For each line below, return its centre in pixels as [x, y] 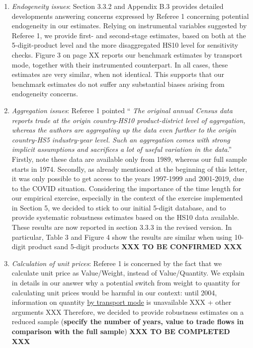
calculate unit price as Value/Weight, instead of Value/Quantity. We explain [128, 273]
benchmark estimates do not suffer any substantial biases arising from [118, 84]
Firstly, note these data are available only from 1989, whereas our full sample [129, 159]
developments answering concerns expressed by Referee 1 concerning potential [130, 16]
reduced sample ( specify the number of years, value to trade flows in [128, 321]
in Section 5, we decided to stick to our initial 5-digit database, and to [119, 207]
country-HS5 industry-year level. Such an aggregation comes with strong [121, 139]
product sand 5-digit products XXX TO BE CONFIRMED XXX [135, 246]
